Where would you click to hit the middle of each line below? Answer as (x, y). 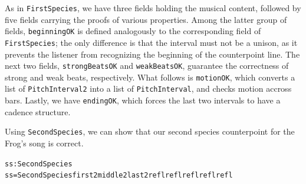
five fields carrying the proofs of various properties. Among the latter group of (146, 19)
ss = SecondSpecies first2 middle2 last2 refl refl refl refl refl (119, 175)
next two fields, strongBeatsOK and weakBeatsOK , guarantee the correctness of (147, 66)
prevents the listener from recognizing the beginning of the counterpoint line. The (152, 54)
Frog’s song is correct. (44, 143)
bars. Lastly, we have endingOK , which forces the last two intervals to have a (143, 100)
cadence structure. (38, 111)
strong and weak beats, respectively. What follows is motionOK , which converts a (150, 77)
